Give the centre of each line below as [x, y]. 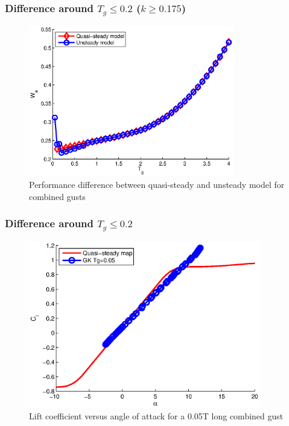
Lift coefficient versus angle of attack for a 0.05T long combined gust [156, 415]
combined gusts [57, 196]
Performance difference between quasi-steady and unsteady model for [157, 185]
